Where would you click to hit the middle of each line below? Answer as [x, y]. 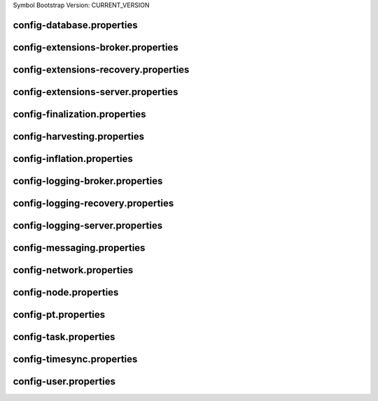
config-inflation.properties [73, 158]
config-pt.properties [59, 315]
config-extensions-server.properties [96, 92]
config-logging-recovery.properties [93, 203]
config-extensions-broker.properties [96, 47]
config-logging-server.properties [88, 225]
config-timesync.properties [75, 359]
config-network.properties [73, 270]
